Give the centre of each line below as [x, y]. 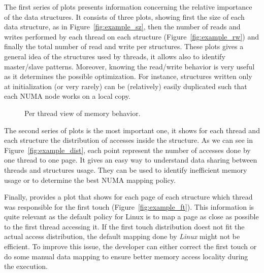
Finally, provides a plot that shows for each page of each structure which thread [128, 197]
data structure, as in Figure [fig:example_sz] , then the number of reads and [122, 27]
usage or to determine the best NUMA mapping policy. [90, 180]
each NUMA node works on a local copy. [67, 96]
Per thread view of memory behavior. [82, 113]
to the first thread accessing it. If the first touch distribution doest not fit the [124, 226]
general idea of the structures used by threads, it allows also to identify [115, 56]
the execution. [26, 266]
